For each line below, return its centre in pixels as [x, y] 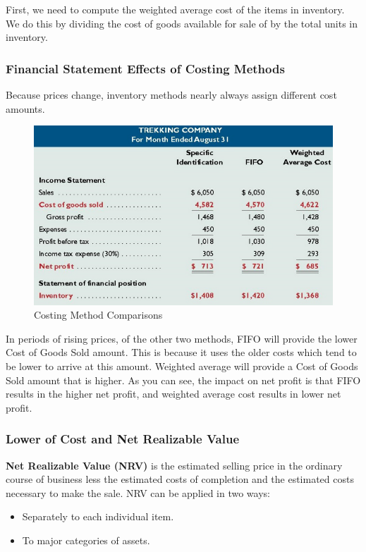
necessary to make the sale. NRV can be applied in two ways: [138, 492]
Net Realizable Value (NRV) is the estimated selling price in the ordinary [174, 465]
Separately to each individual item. [98, 516]
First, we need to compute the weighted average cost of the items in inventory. [175, 9]
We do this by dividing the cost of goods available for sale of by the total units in [182, 23]
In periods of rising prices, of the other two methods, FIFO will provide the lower [182, 338]
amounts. [25, 108]
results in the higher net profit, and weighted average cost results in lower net [173, 394]
